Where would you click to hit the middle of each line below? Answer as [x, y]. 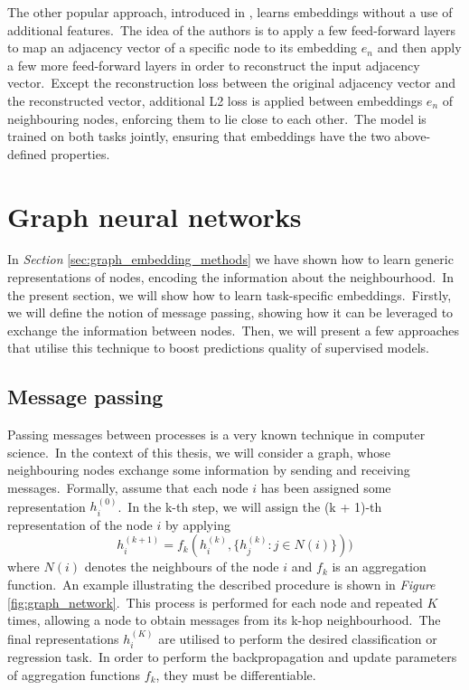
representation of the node [80, 524]
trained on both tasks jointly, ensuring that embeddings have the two [199, 136]
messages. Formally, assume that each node [128, 488]
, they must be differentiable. [236, 674]
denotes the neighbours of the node [182, 567]
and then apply [419, 47]
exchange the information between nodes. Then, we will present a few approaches [234, 330]
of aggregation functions [74, 674]
